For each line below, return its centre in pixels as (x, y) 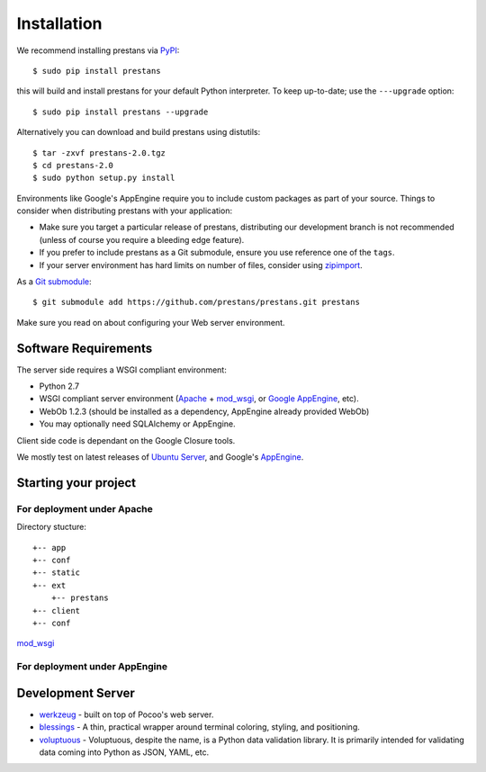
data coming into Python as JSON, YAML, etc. (124, 752)
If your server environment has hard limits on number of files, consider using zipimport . (201, 265)
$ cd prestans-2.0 (73, 165)
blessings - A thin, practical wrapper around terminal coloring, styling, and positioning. (199, 727)
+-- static (57, 573)
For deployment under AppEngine (92, 667)
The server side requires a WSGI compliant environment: (121, 370)
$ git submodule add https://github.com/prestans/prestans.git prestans (196, 302)
